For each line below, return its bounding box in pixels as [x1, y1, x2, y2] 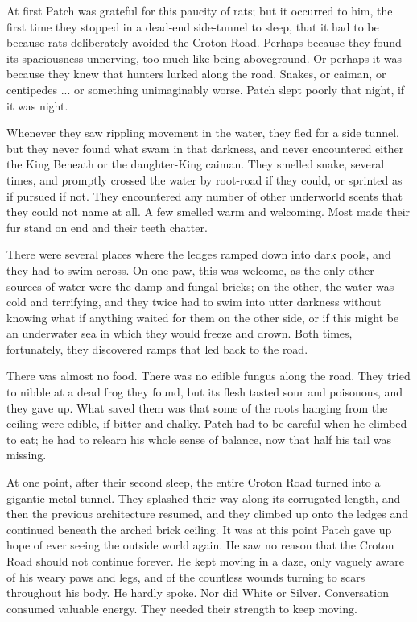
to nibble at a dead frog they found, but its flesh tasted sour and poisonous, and [6, 384, 403, 400]
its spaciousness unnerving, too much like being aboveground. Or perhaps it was [6, 49, 403, 66]
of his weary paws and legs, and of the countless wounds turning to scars [6, 568, 365, 585]
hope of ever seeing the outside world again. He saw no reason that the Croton [6, 537, 394, 554]
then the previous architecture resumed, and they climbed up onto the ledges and [6, 505, 408, 522]
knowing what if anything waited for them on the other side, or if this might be [6, 309, 399, 326]
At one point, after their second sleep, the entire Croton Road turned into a [6, 474, 381, 491]
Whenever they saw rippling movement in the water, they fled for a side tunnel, [6, 124, 399, 141]
